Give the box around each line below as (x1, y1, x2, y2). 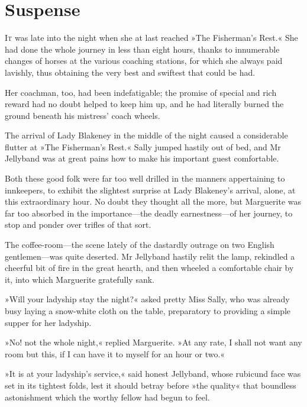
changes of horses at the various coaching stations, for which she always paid (5, 54, 283, 67)
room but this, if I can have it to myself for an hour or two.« (5, 347, 225, 360)
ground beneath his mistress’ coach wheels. (5, 109, 160, 121)
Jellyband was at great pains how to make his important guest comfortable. (5, 152, 279, 164)
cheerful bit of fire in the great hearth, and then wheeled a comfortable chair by (5, 261, 294, 274)
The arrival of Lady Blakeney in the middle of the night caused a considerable (5, 129, 288, 141)
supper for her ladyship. (5, 316, 92, 328)
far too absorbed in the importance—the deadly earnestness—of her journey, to (5, 206, 293, 219)
